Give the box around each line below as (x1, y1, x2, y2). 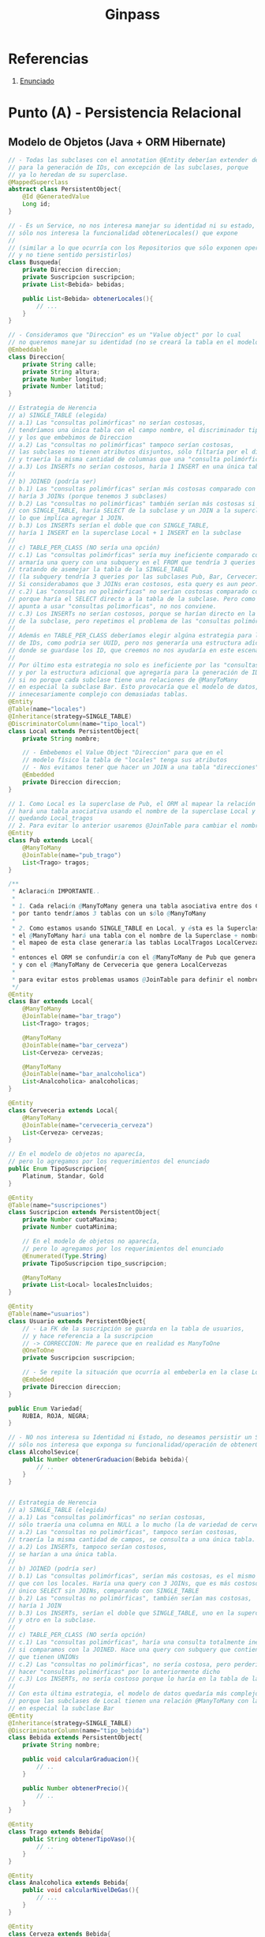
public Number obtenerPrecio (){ (22, 1784, 129, 1792)
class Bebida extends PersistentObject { (8, 1734, 144, 1742)
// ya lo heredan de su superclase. (8, 171, 129, 179)
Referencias (8, 50, 89, 68)
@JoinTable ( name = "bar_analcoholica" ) (22, 1070, 147, 1078)
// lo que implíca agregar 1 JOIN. (8, 514, 125, 522)
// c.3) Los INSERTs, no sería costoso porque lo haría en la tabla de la (8, 1675, 259, 1683)
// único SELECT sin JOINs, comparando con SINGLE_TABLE (8, 1586, 200, 1595)
